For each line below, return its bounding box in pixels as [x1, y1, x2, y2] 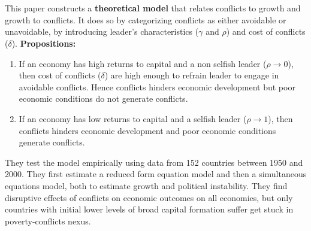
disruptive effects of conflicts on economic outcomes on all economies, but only [5, 191, 293, 203]
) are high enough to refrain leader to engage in [104, 69, 279, 81]
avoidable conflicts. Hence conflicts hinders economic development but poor [19, 80, 295, 93]
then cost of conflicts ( [19, 69, 101, 81]
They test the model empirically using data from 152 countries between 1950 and [5, 156, 303, 168]
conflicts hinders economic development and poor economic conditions [19, 124, 276, 136]
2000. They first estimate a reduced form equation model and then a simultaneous [5, 168, 307, 180]
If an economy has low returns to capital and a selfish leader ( [19, 112, 247, 124]
